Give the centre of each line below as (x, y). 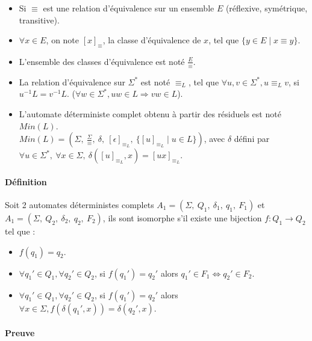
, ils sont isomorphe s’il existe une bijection (182, 217)
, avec (214, 139)
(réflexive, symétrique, (267, 8)
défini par (252, 139)
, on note (63, 40)
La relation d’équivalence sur (72, 81)
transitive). (39, 20)
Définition (26, 181)
